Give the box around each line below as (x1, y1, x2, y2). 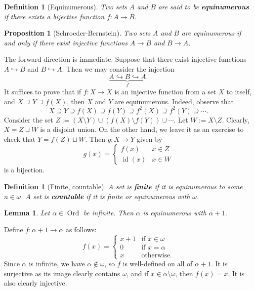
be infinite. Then (83, 208, 134, 218)
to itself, (226, 86, 252, 96)
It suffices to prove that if (4, 86, 82, 96)
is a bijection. (4, 165, 45, 175)
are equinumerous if (181, 28, 241, 38)
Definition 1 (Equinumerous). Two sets (4, 1, 127, 11)
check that (4, 133, 36, 144)
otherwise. (141, 251, 172, 259)
